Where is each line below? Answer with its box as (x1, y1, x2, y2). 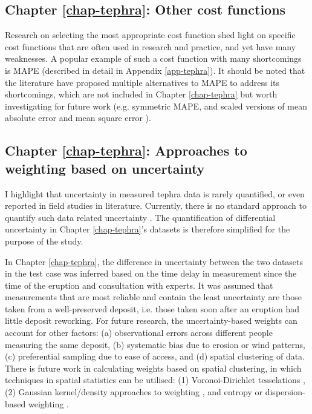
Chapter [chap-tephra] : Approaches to (5, 141, 247, 160)
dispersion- (265, 386, 305, 398)
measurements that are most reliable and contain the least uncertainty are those (5, 291, 302, 303)
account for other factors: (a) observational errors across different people (5, 326, 273, 339)
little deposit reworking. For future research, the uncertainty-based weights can (5, 314, 297, 327)
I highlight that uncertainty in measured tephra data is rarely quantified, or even (5, 187, 305, 200)
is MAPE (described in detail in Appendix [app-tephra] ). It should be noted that (5, 64, 305, 76)
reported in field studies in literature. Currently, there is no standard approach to (5, 199, 307, 212)
